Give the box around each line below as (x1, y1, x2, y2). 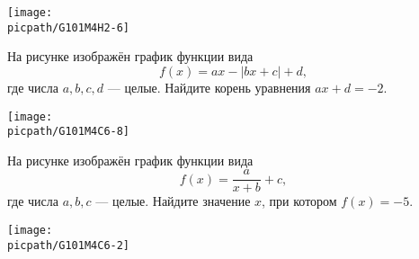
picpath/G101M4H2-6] (7, 21, 130, 34)
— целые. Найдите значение (95, 192, 251, 210)
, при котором (262, 192, 337, 210)
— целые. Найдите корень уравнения (107, 77, 311, 96)
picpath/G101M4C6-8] (7, 125, 130, 138)
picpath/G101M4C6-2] (7, 238, 130, 252)
